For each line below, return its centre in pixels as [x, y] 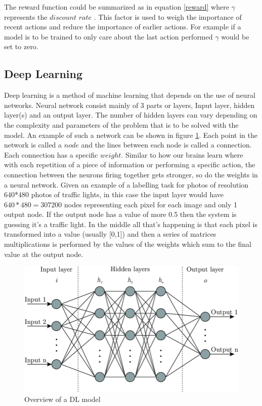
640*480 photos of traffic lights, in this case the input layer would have [114, 194]
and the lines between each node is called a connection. [166, 145]
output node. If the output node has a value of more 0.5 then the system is [120, 214]
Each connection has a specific [51, 154]
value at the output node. [44, 254]
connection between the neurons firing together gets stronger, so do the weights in [131, 174]
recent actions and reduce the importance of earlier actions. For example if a [123, 27]
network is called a [33, 145]
